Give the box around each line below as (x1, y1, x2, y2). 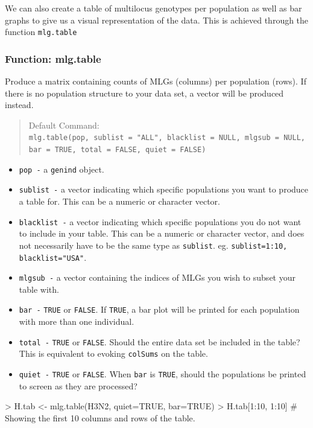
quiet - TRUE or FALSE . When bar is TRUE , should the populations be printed (19, 368, 306, 380)
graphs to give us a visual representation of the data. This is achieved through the (5, 13, 309, 26)
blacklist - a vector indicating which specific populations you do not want (19, 215, 302, 228)
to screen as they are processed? (19, 379, 138, 392)
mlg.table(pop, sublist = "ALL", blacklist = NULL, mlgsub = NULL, (28, 133, 305, 142)
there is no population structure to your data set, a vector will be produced (5, 86, 284, 99)
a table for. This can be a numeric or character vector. (19, 195, 220, 208)
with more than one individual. (19, 315, 134, 328)
